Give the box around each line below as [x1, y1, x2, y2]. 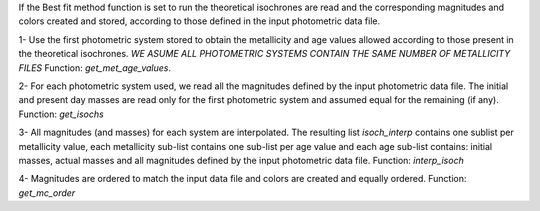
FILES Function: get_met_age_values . [18, 61, 172, 74]
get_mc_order [18, 186, 76, 199]
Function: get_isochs [18, 108, 104, 120]
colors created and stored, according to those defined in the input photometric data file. [18, 15, 380, 27]
